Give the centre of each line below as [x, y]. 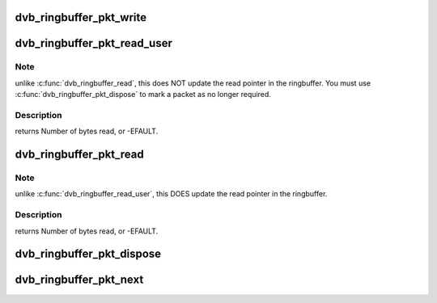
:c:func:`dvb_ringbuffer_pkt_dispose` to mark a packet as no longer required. [143, 95]
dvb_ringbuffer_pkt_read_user [94, 43]
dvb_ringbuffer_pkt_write [81, 17]
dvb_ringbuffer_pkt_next [79, 280]
